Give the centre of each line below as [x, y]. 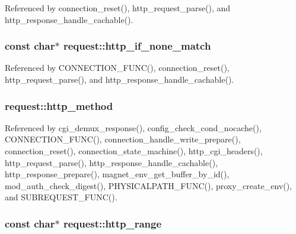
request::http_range [112, 223]
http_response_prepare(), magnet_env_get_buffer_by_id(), [117, 174]
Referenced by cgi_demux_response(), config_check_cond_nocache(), [133, 127]
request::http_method [59, 105]
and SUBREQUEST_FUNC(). [61, 197]
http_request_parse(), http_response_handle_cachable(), [112, 162]
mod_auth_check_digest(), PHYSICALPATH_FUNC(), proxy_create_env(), [148, 185]
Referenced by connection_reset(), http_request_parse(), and [118, 8]
